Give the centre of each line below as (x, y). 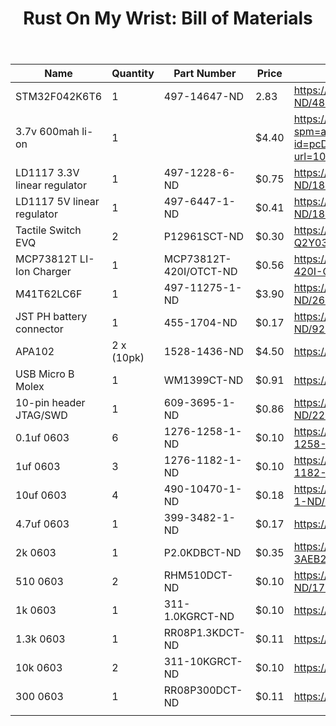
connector (39, 329)
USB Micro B (45, 374)
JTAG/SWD (41, 415)
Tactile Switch (48, 230)
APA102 (35, 352)
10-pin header (50, 403)
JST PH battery (51, 317)
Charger (52, 272)
